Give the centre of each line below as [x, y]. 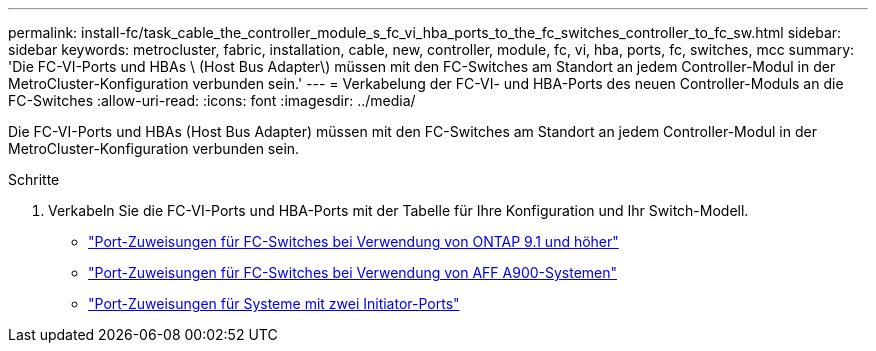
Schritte [34, 179]
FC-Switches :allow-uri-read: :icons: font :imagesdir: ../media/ [212, 100]
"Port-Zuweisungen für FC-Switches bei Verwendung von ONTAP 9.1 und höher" [353, 241]
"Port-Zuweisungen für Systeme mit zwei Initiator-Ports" [274, 303]
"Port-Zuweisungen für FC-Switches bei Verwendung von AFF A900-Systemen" [353, 272]
